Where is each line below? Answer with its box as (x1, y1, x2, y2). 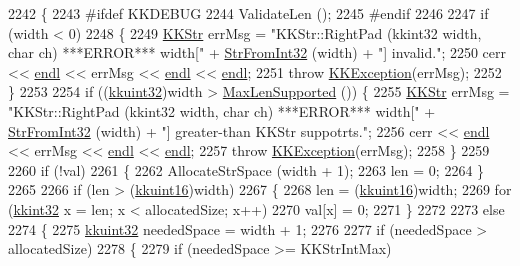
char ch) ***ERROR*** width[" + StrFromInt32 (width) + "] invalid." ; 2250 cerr (8, 42, 507, 63)
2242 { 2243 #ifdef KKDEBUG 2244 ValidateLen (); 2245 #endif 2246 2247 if (8, 3, 489, 23)
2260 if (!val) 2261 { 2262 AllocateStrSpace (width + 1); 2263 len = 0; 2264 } (8, 159, 485, 180)
